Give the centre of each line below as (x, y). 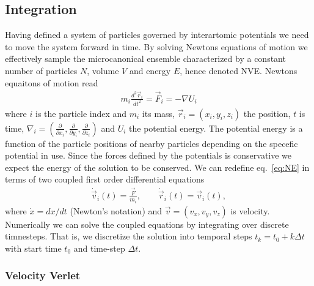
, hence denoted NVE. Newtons (239, 70)
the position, (267, 113)
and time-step (99, 248)
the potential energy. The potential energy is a (216, 128)
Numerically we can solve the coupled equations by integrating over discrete (147, 224)
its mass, (158, 113)
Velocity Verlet (43, 275)
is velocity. (250, 210)
